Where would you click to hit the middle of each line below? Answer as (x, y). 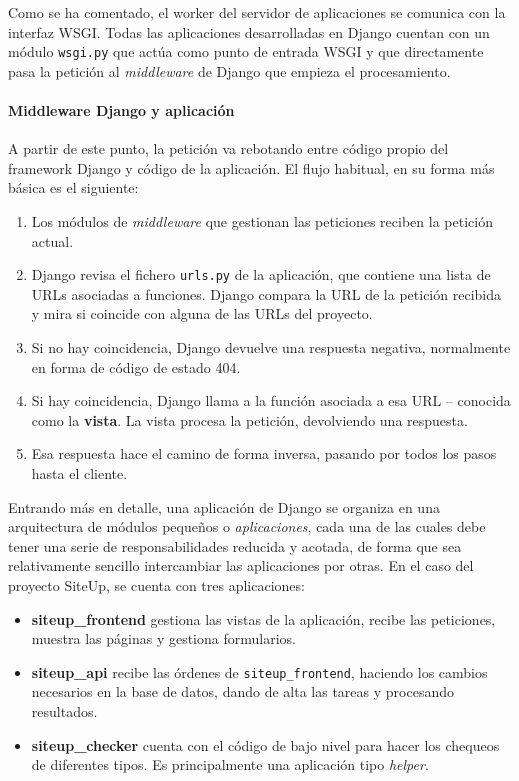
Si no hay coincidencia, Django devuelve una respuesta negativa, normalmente (271, 347)
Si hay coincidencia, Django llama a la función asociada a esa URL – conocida (271, 400)
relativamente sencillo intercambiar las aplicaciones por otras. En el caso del (241, 565)
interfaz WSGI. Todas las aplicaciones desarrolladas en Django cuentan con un (249, 31)
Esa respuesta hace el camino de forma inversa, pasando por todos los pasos (264, 453)
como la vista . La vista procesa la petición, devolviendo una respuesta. (249, 419)
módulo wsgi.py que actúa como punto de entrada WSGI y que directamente (246, 51)
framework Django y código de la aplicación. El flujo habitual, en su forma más (251, 167)
